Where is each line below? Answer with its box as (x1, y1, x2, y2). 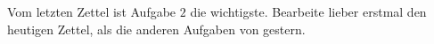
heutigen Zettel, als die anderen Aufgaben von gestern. (7, 19, 306, 38)
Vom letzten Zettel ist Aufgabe (7, 3, 176, 20)
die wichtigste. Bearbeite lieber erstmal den (190, 3, 427, 20)
